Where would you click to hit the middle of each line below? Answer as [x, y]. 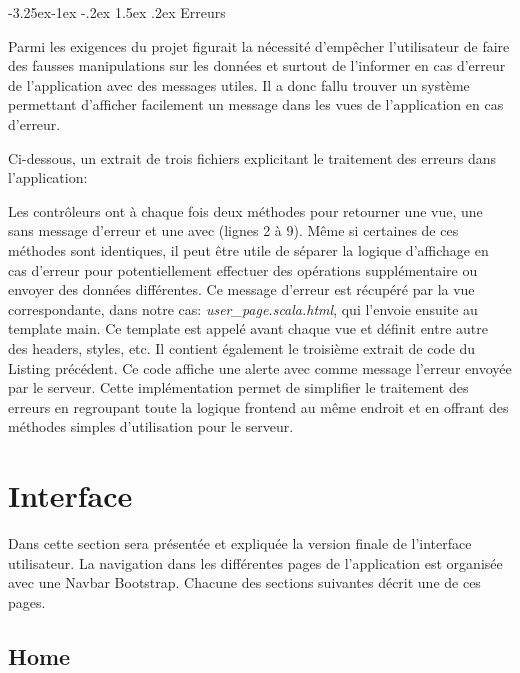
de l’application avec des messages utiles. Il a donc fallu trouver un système [239, 84]
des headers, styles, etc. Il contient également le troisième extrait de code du [242, 347]
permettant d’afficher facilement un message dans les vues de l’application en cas [256, 104]
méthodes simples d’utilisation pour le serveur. [151, 426]
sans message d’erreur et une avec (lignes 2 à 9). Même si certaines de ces [233, 230]
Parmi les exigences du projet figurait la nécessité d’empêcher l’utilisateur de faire [259, 45]
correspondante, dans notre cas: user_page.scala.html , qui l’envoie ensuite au [243, 308]
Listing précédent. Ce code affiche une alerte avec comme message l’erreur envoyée [260, 367]
